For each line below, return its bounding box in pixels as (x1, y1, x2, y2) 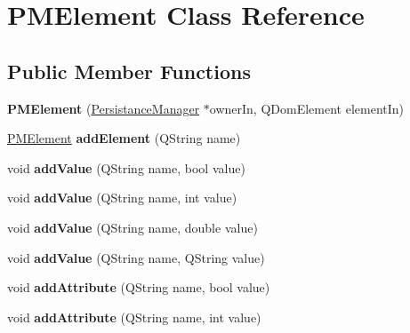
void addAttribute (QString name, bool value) (7, 278, 270, 297)
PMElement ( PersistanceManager (7, 99, 200, 117)
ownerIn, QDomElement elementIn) (209, 99, 405, 117)
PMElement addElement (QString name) (7, 129, 241, 147)
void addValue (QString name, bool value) (7, 158, 245, 177)
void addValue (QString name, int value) (7, 188, 237, 207)
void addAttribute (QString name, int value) (7, 307, 261, 326)
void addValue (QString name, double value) (7, 218, 258, 236)
